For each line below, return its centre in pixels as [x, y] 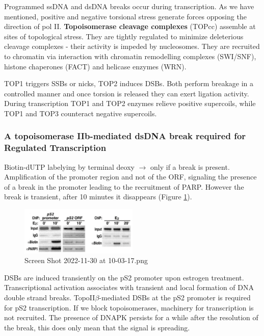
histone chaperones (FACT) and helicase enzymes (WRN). [95, 66]
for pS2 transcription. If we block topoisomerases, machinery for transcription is [129, 307]
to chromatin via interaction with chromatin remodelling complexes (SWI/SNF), [130, 56]
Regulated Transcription [55, 148]
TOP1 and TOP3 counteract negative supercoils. [81, 113]
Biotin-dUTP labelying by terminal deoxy [69, 166]
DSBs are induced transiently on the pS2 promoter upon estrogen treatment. [124, 277]
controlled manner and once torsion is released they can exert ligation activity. [127, 93]
